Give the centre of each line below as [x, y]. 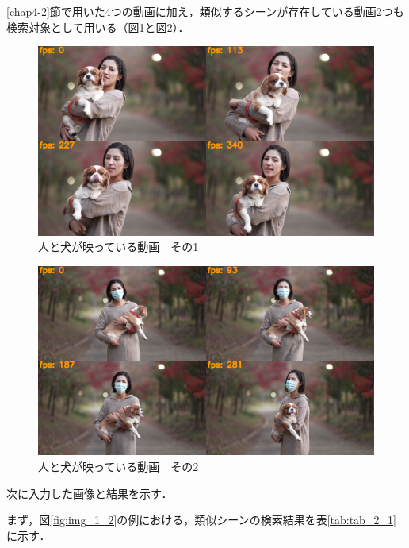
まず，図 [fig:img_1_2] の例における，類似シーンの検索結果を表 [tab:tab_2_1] [201, 520]
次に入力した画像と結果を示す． [90, 493]
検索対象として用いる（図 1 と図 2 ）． [98, 27]
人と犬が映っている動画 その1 [118, 247]
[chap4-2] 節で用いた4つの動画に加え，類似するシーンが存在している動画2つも [205, 11]
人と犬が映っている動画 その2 [118, 466]
